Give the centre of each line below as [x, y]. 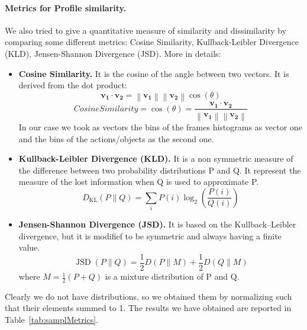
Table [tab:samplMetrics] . [52, 320]
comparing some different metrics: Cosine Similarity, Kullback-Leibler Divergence [152, 42]
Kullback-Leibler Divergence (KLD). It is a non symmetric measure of [156, 158]
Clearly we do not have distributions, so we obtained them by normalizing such [148, 296]
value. [29, 247]
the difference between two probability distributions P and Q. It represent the [160, 170]
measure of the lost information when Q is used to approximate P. [139, 182]
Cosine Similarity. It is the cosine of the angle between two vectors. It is [154, 73]
